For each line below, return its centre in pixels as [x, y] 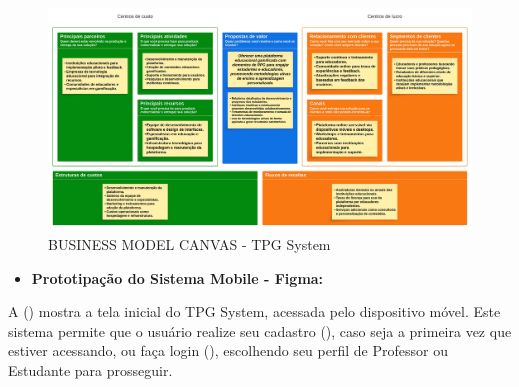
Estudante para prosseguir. [90, 369]
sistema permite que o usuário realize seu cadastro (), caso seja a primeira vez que [260, 330]
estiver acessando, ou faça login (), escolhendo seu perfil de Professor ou [228, 350]
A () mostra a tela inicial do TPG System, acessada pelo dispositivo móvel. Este [254, 311]
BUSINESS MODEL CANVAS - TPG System [189, 243]
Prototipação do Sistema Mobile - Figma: [177, 277]
